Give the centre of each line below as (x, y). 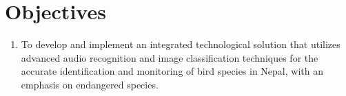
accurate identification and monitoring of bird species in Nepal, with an (172, 71)
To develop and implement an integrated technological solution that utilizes (181, 44)
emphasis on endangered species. (90, 84)
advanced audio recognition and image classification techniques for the (170, 57)
